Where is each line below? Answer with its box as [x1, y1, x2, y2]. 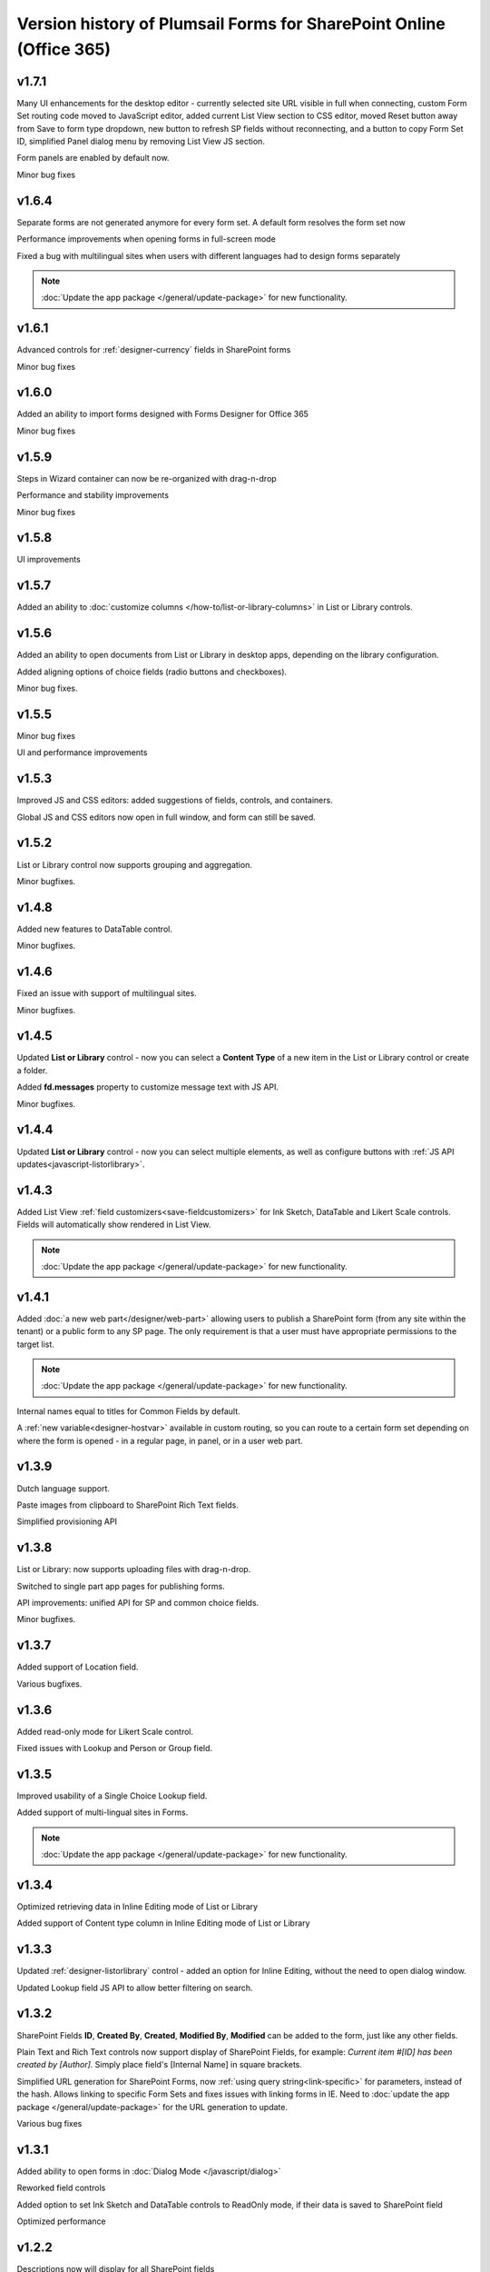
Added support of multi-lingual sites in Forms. [16, 1807, 189, 1818]
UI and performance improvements [16, 747, 148, 758]
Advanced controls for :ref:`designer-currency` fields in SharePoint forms [16, 344, 291, 355]
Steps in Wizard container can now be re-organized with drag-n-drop [16, 473, 277, 483]
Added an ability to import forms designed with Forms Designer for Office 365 [16, 409, 309, 420]
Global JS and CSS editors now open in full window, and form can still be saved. [16, 812, 317, 822]
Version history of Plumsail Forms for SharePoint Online [16, 14, 446, 34]
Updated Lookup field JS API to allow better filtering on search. [16, 1982, 253, 1993]
